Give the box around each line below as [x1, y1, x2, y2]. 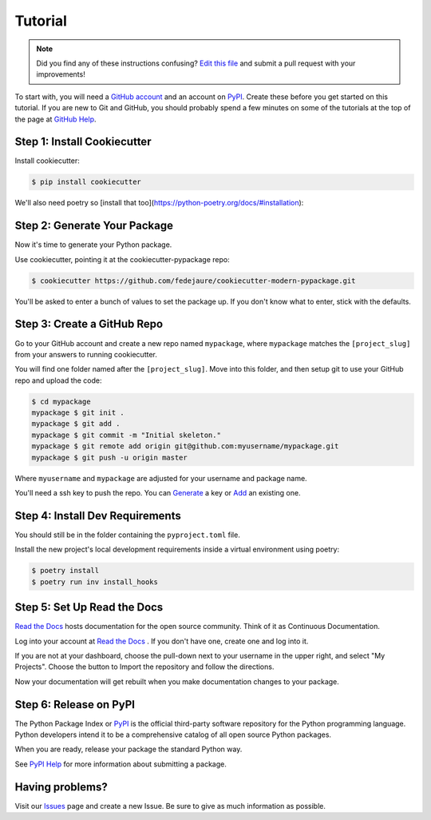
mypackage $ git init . [31, 408, 125, 417]
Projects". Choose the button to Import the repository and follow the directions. [14, 662, 275, 671]
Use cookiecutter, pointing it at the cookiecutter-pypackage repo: [14, 254, 231, 264]
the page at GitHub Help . [14, 114, 97, 124]
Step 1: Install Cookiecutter [14, 135, 152, 149]
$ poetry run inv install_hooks [31, 577, 159, 587]
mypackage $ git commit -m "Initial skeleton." [31, 430, 221, 440]
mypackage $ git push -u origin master [31, 452, 188, 462]
